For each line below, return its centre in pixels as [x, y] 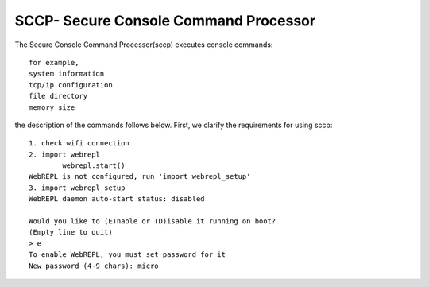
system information [67, 74]
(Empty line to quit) [71, 232]
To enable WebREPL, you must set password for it [128, 255]
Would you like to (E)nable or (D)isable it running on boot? [153, 221]
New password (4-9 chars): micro [94, 266]
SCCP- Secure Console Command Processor [165, 21]
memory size [52, 107]
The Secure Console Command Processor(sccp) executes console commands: [144, 45]
